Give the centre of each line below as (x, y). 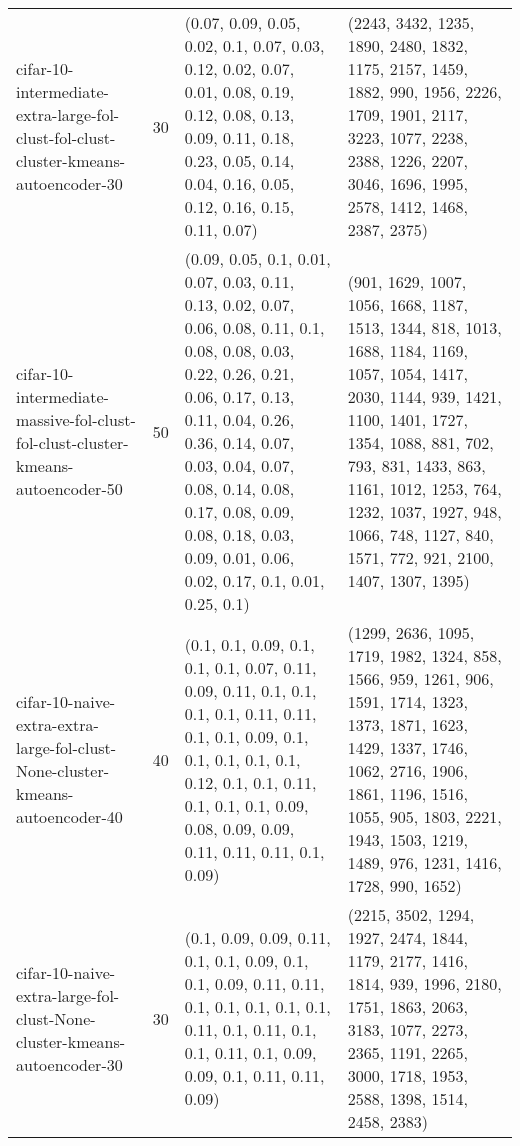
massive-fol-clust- (76, 419)
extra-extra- (57, 724)
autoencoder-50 (69, 488)
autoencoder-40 (69, 816)
